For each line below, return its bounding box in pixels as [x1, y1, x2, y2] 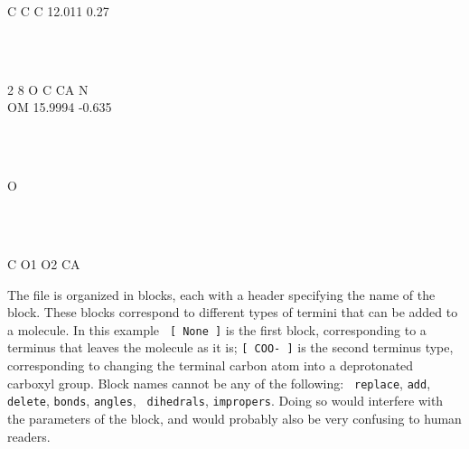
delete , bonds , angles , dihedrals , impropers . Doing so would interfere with [7, 391, 444, 410]
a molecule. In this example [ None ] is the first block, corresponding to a [7, 320, 427, 339]
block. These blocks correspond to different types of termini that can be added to [7, 303, 458, 322]
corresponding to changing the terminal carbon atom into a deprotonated [7, 356, 414, 374]
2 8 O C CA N [7, 80, 89, 98]
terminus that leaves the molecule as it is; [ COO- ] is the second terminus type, [7, 338, 454, 357]
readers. [7, 426, 51, 445]
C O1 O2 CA [7, 254, 80, 273]
